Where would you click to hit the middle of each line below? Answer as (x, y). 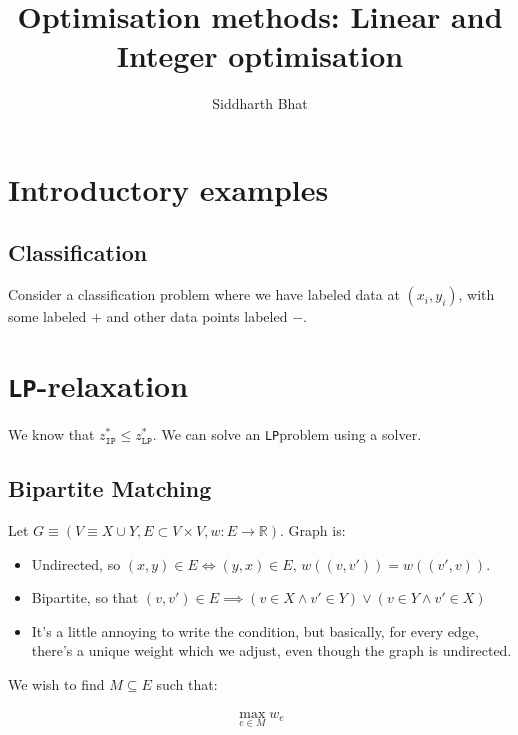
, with (476, 294)
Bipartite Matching (110, 488)
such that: (187, 683)
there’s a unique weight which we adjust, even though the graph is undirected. (271, 650)
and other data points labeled (197, 316)
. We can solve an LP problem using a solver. (287, 434)
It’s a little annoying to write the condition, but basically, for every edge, (255, 630)
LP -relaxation (98, 385)
